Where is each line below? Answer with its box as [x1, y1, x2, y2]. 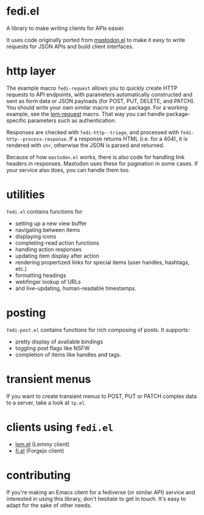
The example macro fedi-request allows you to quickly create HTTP [6, 84, 178, 92]
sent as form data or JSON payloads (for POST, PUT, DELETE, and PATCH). [6, 97, 195, 104]
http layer [6, 64, 56, 78]
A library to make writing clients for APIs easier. [6, 24, 125, 32]
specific [6, 117, 27, 124]
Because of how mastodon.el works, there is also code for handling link [6, 153, 185, 160]
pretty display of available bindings [15, 337, 104, 345]
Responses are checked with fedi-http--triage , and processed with [6, 128, 180, 135]
